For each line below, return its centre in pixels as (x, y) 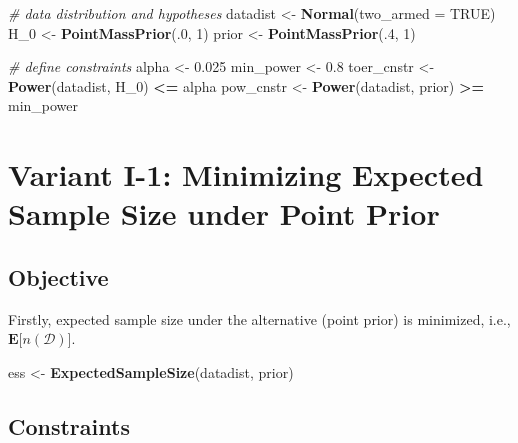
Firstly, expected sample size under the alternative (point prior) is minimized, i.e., (259, 318)
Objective (58, 276)
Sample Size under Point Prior (224, 213)
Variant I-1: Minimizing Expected (246, 174)
